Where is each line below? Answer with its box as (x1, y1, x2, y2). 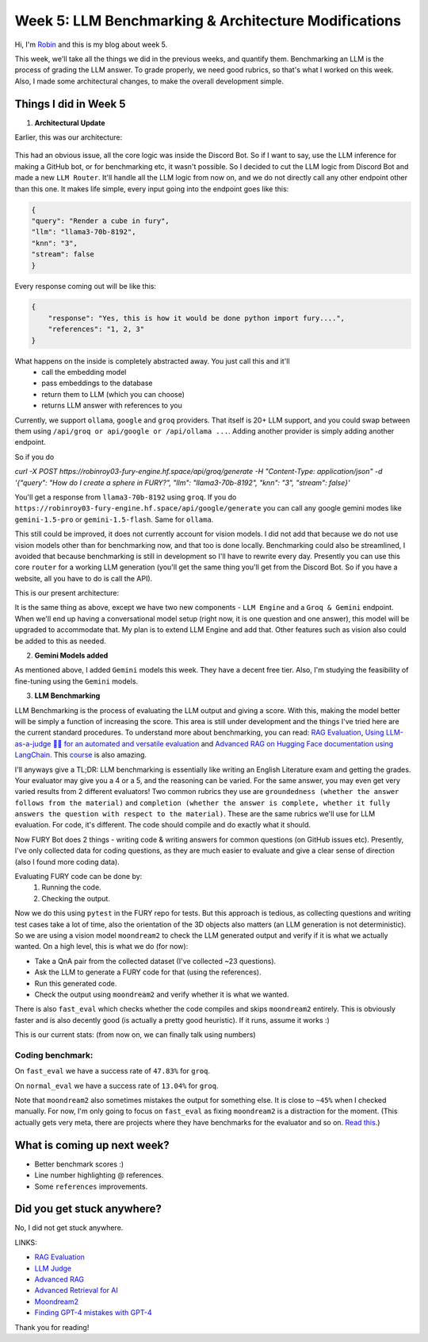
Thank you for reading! (14, 1322, 90, 1332)
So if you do (14, 452, 55, 461)
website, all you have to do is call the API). (14, 573, 153, 583)
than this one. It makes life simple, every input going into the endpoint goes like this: (14, 183, 289, 194)
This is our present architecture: (14, 588, 120, 598)
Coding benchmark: (14, 1049, 94, 1060)
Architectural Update (34, 118, 106, 127)
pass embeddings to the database (41, 378, 153, 388)
